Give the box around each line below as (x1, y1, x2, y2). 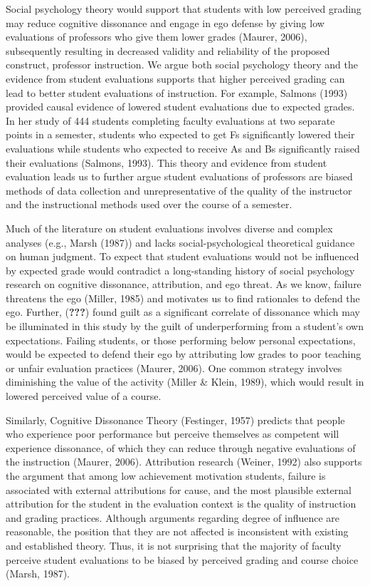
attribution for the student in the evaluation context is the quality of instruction (6, 496, 356, 511)
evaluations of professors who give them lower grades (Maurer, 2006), (6, 29, 307, 44)
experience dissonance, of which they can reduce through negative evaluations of (6, 440, 356, 455)
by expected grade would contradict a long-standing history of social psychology (6, 262, 355, 277)
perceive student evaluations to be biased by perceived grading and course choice (6, 552, 359, 567)
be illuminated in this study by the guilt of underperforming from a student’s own (6, 319, 364, 334)
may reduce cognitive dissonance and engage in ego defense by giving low (6, 15, 324, 30)
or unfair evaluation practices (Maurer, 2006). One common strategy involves (6, 360, 342, 375)
